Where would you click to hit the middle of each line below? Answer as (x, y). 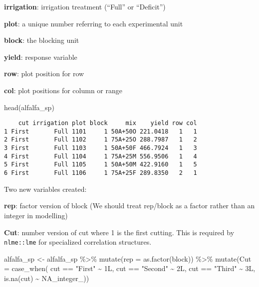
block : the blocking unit (42, 40)
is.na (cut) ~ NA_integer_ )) (47, 278)
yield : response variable (41, 57)
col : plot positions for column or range (63, 90)
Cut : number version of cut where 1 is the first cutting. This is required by (119, 232)
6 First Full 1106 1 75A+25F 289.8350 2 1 (101, 173)
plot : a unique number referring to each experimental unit (94, 23)
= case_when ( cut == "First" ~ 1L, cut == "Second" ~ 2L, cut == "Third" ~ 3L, (130, 268)
